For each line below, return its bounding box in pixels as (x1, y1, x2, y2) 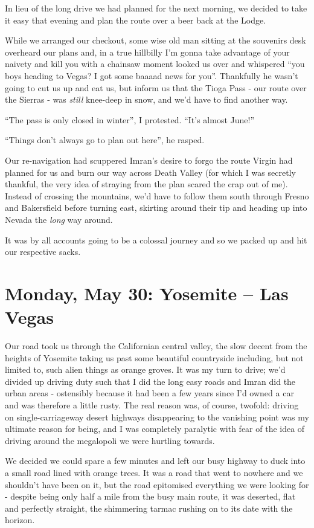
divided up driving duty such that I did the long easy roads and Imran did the (5, 375, 296, 387)
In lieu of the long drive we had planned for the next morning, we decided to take (5, 2, 307, 14)
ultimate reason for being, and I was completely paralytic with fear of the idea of (5, 422, 305, 435)
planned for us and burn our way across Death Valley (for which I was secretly (5, 166, 296, 178)
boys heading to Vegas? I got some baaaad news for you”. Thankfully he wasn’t (5, 69, 298, 82)
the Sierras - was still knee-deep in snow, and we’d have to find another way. (5, 93, 288, 106)
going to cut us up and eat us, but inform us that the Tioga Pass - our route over (5, 81, 307, 94)
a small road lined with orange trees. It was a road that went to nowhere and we (5, 466, 303, 478)
